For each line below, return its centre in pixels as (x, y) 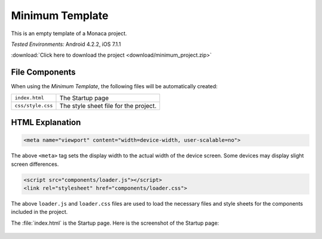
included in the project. (39, 212)
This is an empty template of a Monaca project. (69, 33)
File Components (43, 72)
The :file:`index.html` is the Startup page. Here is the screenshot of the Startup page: (115, 223)
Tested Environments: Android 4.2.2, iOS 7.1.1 (66, 44)
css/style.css (34, 106)
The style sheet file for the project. (108, 105)
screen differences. (35, 164)
